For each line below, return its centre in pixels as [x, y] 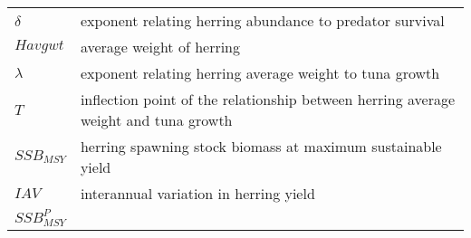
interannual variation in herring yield [197, 193]
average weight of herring [160, 47]
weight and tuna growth [156, 120]
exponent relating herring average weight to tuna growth [260, 73]
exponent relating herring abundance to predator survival [262, 20]
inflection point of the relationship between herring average [268, 99]
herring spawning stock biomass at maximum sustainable [261, 146]
